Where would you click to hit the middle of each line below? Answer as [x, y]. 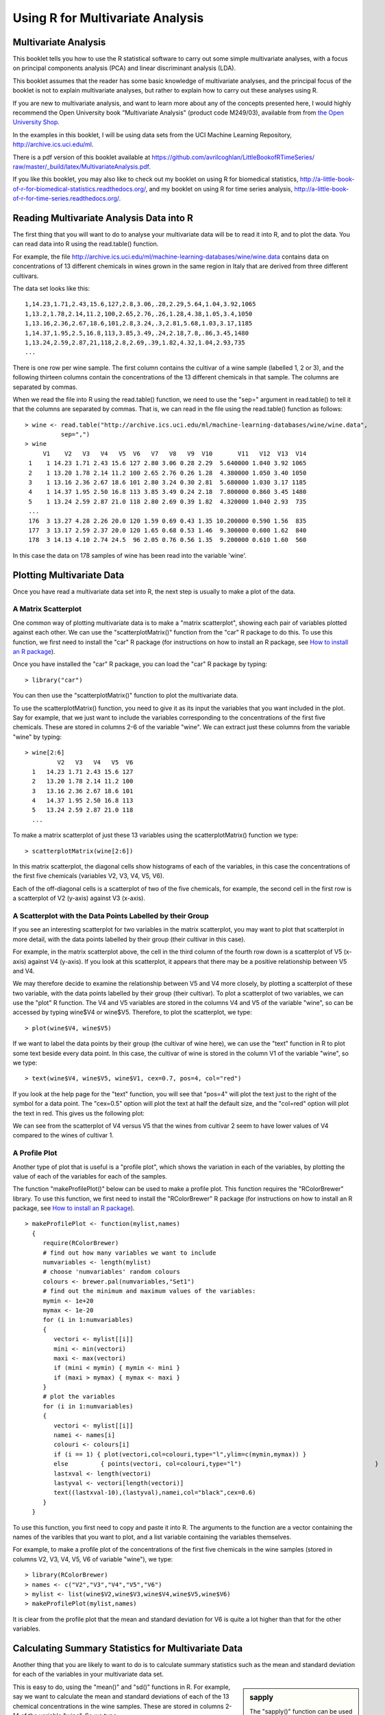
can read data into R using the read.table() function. [86, 244]
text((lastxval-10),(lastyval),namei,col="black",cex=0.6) [155, 1493]
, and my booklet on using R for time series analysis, [219, 189]
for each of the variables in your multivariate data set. [88, 1675]
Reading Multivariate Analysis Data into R [103, 218]
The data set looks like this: [51, 288]
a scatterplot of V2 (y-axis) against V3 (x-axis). [79, 898]
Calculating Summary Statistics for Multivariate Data [128, 1648]
